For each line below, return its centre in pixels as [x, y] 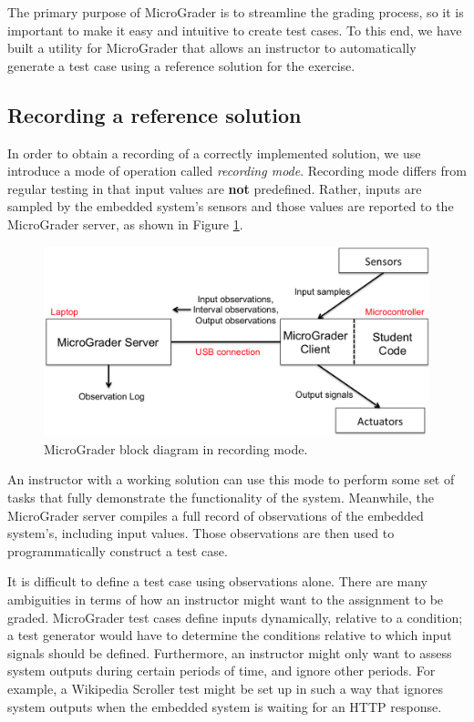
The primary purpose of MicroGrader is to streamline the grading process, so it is [236, 12]
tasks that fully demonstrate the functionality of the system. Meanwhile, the [221, 498]
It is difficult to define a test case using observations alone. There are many [217, 581]
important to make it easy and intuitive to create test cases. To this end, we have [235, 30]
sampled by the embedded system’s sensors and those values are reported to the [231, 206]
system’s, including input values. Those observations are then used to [201, 533]
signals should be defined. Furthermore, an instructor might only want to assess [230, 652]
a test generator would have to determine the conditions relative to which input [230, 635]
